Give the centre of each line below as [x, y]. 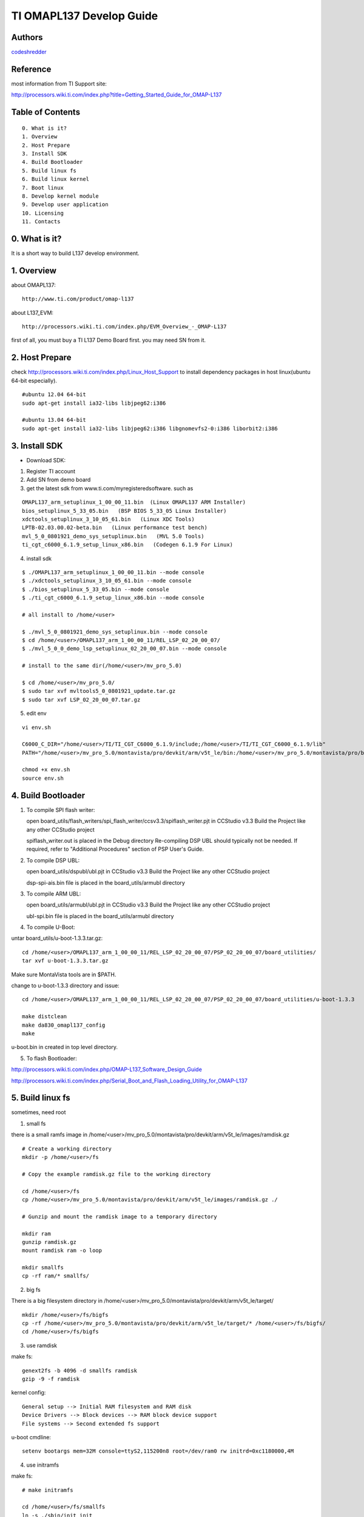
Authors [27, 37]
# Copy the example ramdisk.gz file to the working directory [116, 1174]
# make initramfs [48, 1490]
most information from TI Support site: [59, 83]
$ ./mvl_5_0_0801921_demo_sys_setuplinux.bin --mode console [115, 632]
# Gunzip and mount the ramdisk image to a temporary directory [120, 1216]
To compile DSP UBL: [53, 860]
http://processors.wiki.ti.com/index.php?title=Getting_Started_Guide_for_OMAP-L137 [116, 95]
